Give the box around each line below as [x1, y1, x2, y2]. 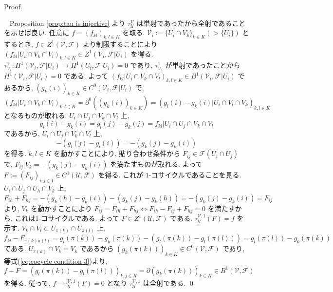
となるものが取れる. [4, 110, 67, 120]
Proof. [4, 1, 22, 11]
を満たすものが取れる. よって [110, 159, 203, 169]
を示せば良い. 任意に [4, 27, 70, 38]
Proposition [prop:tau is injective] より [9, 18, 126, 28]
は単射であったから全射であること [136, 18, 246, 28]
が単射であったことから [165, 60, 240, 70]
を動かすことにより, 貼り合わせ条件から [53, 148, 181, 158]
